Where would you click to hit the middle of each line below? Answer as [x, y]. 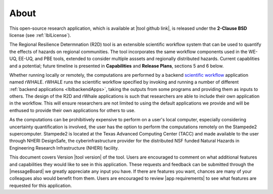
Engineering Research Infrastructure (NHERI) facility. [64, 148]
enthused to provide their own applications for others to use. [73, 110]
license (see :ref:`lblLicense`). [40, 35]
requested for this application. [41, 185]
